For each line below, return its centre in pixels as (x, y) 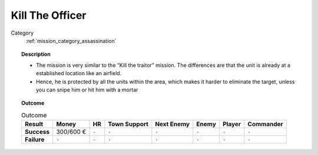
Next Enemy (173, 124)
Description (36, 54)
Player (232, 124)
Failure (34, 140)
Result (34, 124)
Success (37, 132)
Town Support (128, 124)
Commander (266, 124)
